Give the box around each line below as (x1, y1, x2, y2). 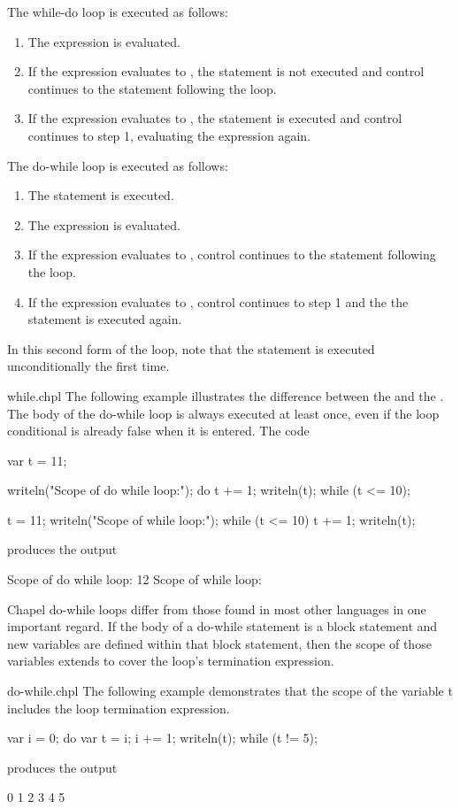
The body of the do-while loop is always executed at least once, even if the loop (7, 404, 440, 422)
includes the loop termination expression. (7, 698, 230, 717)
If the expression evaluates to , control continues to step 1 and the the (27, 292, 409, 311)
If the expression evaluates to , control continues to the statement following (27, 245, 436, 264)
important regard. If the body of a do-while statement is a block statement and (7, 617, 438, 636)
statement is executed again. (27, 310, 182, 328)
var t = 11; (7, 451, 67, 469)
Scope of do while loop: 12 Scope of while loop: (7, 570, 262, 589)
